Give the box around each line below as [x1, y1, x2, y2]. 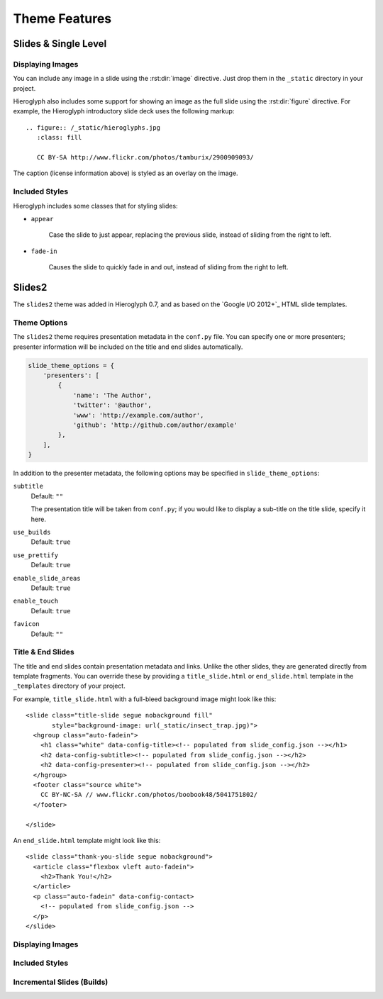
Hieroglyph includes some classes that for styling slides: [13, 201, 178, 210]
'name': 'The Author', [72, 391, 152, 399]
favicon [13, 620, 40, 628]
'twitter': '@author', [72, 401, 152, 409]
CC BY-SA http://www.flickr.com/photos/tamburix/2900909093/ [36, 153, 255, 162]
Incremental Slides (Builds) [13, 977, 109, 987]
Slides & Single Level [13, 38, 107, 50]
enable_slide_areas [13, 574, 81, 582]
